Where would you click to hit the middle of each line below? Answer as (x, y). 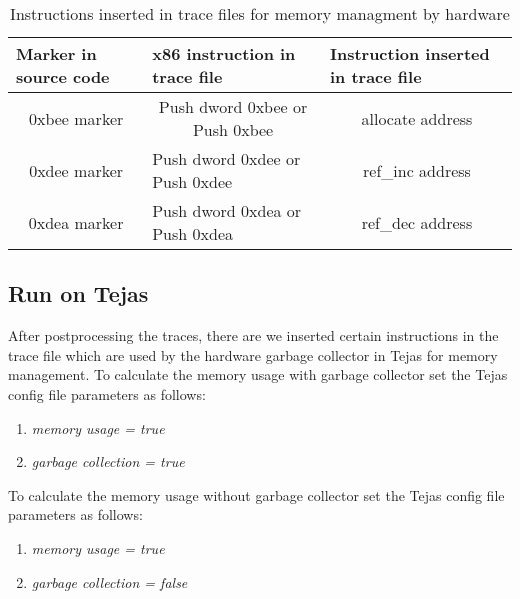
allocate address (417, 118)
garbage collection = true (108, 461)
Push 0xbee (233, 129)
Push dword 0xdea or (227, 210)
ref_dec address (417, 222)
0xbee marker (76, 118)
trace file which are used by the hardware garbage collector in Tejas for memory (253, 354)
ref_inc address (417, 170)
